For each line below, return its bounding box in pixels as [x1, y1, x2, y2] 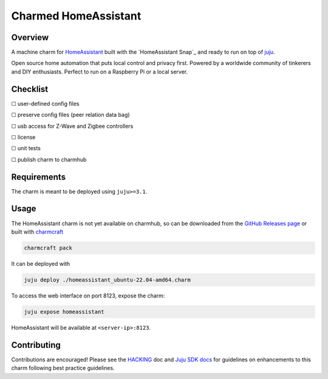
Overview [11, 32, 49, 43]
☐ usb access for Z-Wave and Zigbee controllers [11, 122, 134, 130]
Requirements [11, 172, 66, 182]
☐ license [11, 133, 36, 141]
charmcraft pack [24, 244, 73, 251]
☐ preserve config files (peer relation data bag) [11, 111, 130, 119]
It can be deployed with [11, 260, 70, 267]
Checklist [11, 84, 49, 94]
